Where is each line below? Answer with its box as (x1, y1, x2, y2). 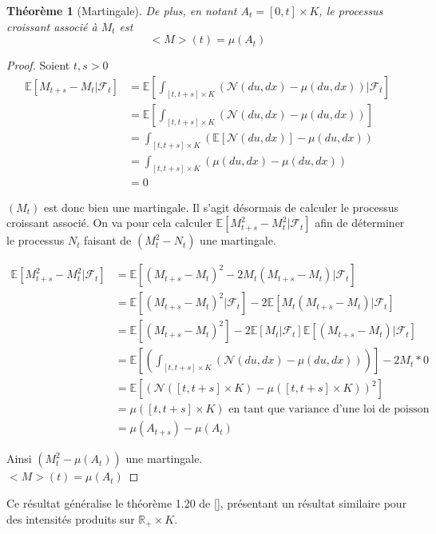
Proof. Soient (6, 57, 70, 74)
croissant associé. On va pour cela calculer (6, 214, 212, 231)
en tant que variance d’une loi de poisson (228, 404, 430, 416)
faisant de (84, 232, 132, 249)
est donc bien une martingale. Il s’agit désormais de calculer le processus (44, 198, 399, 215)
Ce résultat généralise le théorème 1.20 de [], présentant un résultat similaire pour (6, 495, 407, 512)
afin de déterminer (315, 214, 405, 231)
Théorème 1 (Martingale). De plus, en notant (6, 2, 237, 18)
